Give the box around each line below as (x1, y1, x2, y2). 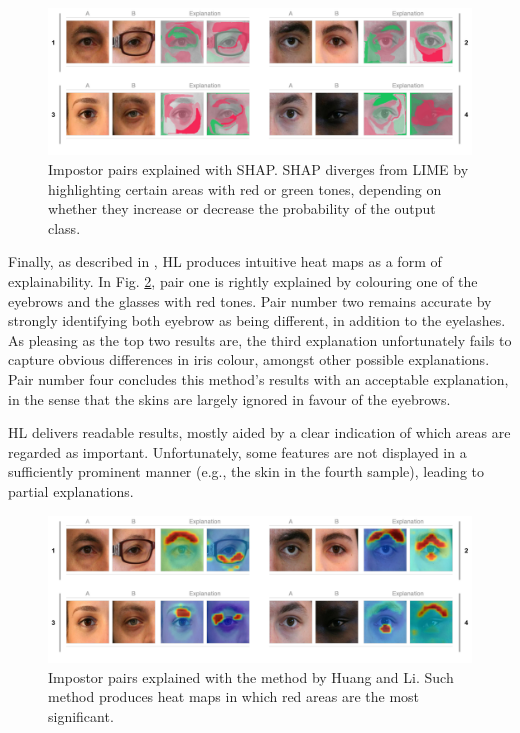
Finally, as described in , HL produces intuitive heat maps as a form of (8, 251, 442, 272)
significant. (48, 705, 114, 726)
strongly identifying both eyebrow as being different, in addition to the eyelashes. (8, 310, 506, 331)
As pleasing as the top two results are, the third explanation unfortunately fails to (8, 329, 512, 350)
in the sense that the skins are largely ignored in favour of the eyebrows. (8, 388, 451, 409)
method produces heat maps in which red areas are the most (48, 686, 420, 707)
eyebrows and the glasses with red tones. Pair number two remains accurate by (8, 290, 492, 311)
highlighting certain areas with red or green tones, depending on (48, 178, 442, 199)
